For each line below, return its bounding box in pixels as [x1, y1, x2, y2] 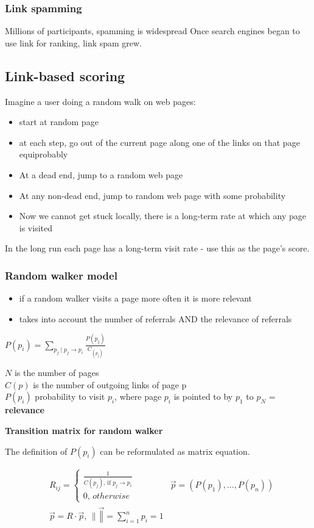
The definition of [5, 444, 68, 457]
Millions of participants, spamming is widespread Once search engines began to [5, 24, 300, 37]
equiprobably [19, 148, 68, 161]
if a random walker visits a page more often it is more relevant [19, 292, 253, 305]
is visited [19, 221, 53, 234]
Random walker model [5, 267, 117, 283]
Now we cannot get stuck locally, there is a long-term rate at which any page [19, 209, 306, 222]
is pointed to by [173, 390, 233, 403]
